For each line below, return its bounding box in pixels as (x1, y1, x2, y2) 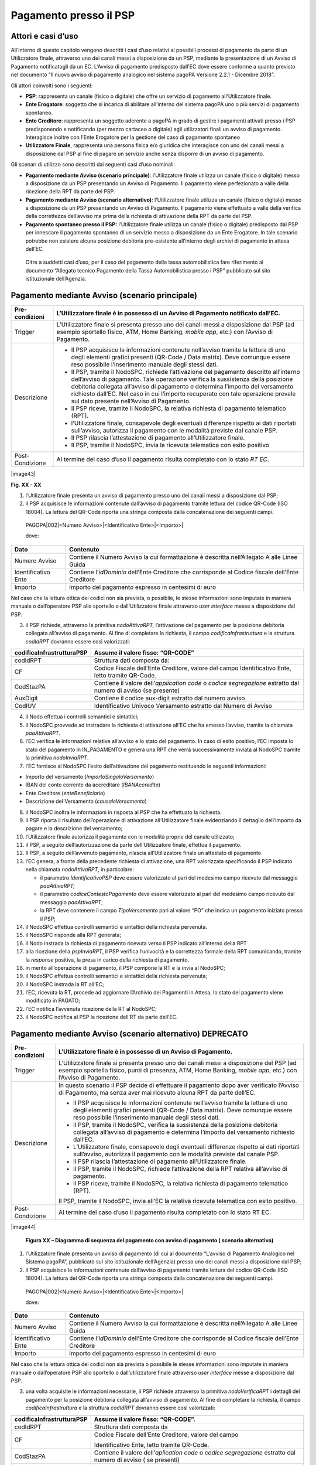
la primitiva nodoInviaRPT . (25, 754, 89, 761)
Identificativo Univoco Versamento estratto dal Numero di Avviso (94, 702, 272, 710)
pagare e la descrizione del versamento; (25, 825, 123, 832)
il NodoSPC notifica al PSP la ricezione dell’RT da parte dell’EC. (25, 1014, 178, 1021)
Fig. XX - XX (11, 481, 42, 488)
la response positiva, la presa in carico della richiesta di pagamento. (25, 956, 190, 963)
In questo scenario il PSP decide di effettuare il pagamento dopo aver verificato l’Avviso (59, 1081, 300, 1089)
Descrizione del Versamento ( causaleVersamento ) (25, 798, 147, 805)
